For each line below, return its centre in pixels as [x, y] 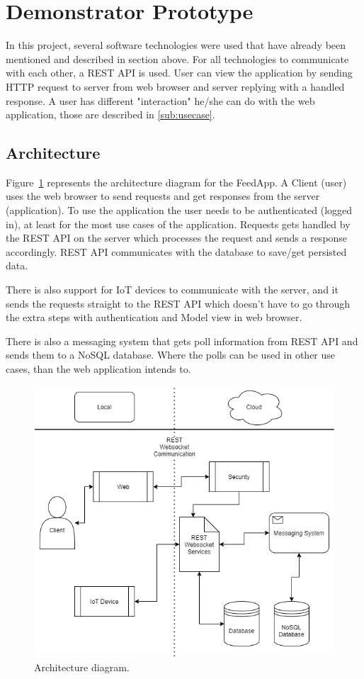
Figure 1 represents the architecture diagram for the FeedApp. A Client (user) [176, 182]
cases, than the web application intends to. [98, 369]
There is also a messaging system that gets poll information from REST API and [182, 341]
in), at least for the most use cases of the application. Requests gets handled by [178, 224]
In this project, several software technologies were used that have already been [176, 45]
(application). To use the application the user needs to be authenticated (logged [179, 210]
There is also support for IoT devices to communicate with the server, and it [172, 290]
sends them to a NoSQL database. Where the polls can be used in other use [171, 355]
